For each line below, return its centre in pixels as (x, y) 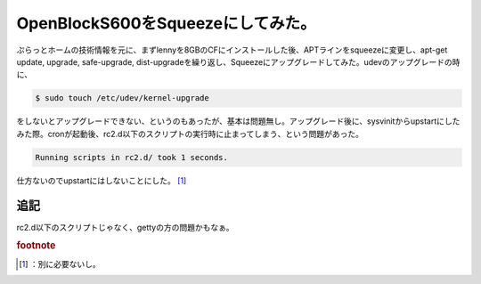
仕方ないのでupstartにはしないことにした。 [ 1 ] (102, 180)
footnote (36, 246)
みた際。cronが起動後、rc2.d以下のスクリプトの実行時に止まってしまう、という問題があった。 (190, 134)
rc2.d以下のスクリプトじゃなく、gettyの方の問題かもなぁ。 (125, 227)
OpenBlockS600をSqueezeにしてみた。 (166, 23)
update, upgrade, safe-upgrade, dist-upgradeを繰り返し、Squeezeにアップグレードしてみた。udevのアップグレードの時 (238, 61)
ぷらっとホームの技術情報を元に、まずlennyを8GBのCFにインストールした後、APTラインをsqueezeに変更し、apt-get (232, 50)
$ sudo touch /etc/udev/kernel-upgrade (122, 98)
